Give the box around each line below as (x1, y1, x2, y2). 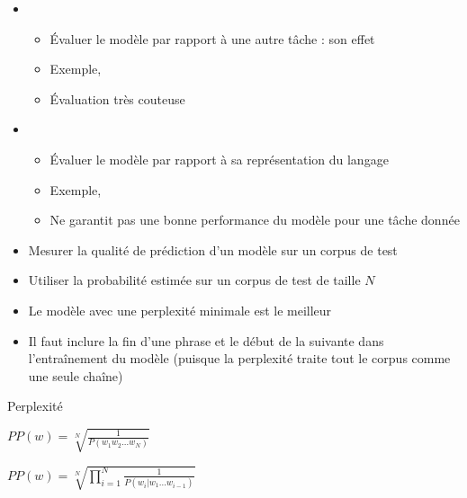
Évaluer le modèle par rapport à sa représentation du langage (49, 149, 389, 168)
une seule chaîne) (28, 366, 123, 385)
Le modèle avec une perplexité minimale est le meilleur (28, 300, 332, 319)
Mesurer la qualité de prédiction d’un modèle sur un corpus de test (28, 240, 398, 259)
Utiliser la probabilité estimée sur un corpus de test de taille (28, 271, 361, 289)
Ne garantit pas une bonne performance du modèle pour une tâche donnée (49, 210, 460, 229)
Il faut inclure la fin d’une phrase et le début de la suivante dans (28, 331, 384, 350)
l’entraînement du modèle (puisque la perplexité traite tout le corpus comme (28, 349, 451, 368)
